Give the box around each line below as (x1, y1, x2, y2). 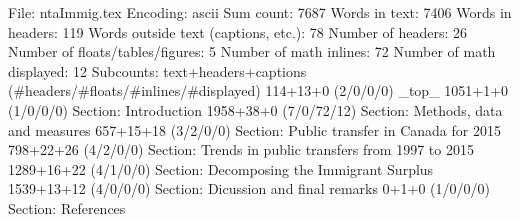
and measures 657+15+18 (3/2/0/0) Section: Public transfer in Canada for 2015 (8, 119, 501, 140)
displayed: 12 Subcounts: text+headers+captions (8, 60, 307, 81)
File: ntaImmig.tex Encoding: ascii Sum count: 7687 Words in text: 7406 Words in (8, 2, 512, 22)
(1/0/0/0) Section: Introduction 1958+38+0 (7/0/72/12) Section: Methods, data (8, 99, 503, 120)
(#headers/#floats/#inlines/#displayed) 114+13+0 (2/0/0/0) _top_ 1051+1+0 (8, 80, 509, 101)
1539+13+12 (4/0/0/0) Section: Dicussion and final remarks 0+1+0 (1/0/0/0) (8, 178, 490, 199)
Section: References (8, 197, 126, 218)
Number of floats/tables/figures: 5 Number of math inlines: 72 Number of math (8, 41, 496, 62)
